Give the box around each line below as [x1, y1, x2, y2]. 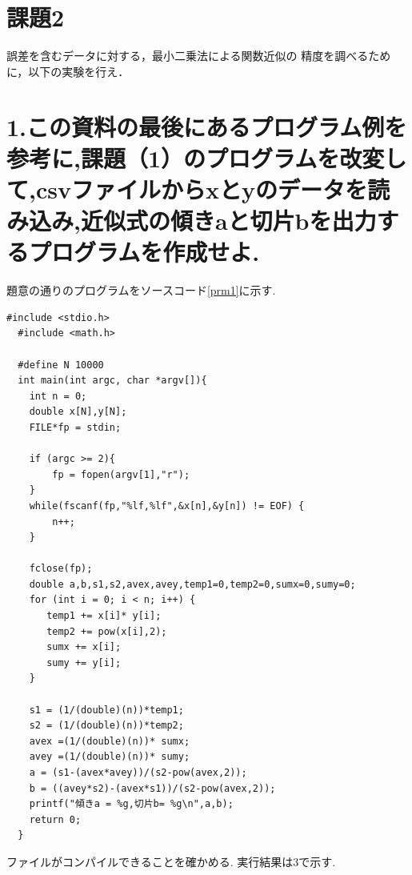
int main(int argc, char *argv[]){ [18, 375, 207, 387]
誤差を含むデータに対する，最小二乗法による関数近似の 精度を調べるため [6, 47, 391, 64]
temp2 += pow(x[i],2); [46, 625, 167, 637]
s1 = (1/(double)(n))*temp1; [29, 704, 184, 716]
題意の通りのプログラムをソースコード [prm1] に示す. [6, 282, 276, 299]
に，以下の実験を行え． [6, 62, 130, 79]
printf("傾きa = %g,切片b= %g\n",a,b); [29, 798, 234, 810]
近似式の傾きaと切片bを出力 [80, 204, 377, 237]
